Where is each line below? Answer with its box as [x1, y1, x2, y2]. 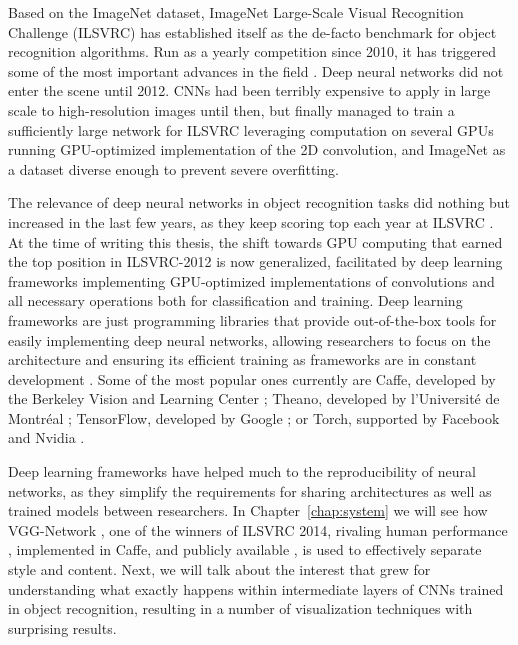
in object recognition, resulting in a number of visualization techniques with [8, 598, 473, 619]
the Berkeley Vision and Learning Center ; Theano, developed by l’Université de [8, 388, 500, 409]
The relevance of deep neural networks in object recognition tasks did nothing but [8, 192, 511, 213]
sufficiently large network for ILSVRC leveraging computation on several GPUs [8, 119, 494, 140]
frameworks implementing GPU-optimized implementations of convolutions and [8, 270, 495, 291]
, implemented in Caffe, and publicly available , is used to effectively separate [8, 539, 482, 560]
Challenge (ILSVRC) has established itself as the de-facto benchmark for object [8, 21, 497, 42]
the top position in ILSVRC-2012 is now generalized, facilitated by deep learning [8, 251, 503, 272]
